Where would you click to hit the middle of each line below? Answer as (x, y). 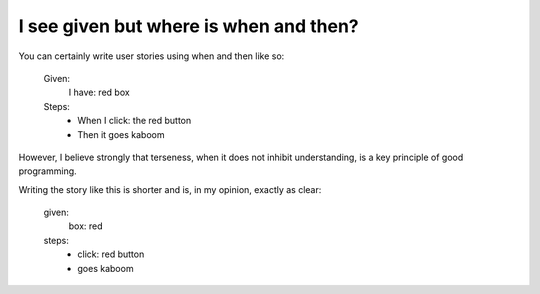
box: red (86, 226)
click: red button (111, 254)
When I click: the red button (134, 121)
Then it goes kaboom (121, 134)
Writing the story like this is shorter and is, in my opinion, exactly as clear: (170, 189)
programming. (47, 171)
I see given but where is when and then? (188, 26)
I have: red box (99, 92)
